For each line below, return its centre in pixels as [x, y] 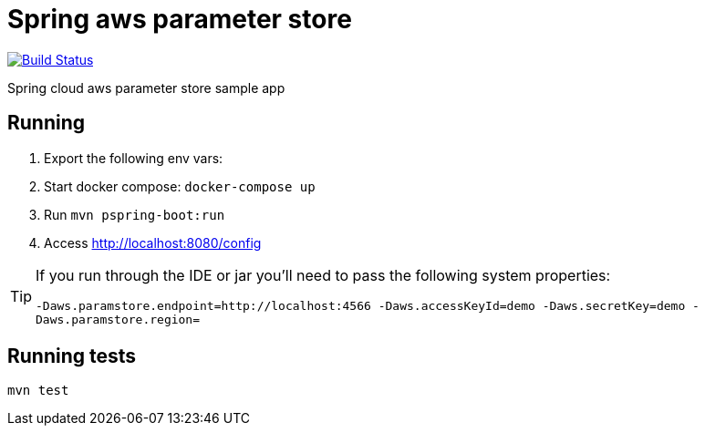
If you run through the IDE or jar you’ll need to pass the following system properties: [323, 275]
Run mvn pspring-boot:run [135, 214]
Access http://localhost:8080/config [153, 242]
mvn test [38, 391]
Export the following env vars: [134, 158]
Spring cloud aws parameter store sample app [146, 88]
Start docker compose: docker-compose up [180, 186]
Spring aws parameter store [180, 19]
